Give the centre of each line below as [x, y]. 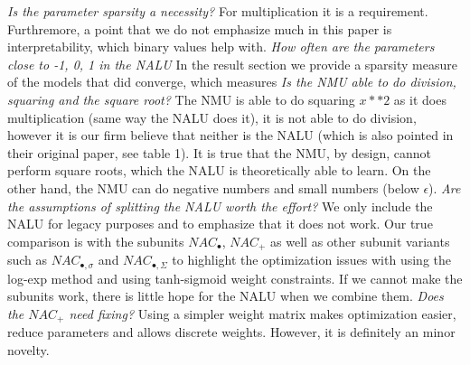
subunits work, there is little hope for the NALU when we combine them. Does [226, 296]
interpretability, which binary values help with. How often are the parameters [221, 47]
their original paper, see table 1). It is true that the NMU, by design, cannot [220, 152]
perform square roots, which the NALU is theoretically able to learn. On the [219, 170]
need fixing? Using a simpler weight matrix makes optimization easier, [263, 313]
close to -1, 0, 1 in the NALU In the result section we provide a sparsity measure [232, 64]
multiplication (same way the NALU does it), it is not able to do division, [212, 117]
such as [28, 260]
